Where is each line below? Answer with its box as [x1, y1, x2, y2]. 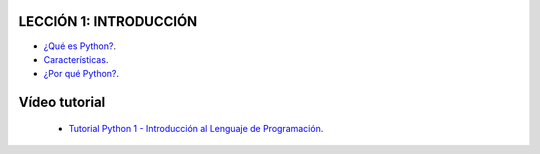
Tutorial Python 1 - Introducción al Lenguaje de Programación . [68, 122, 324, 134]
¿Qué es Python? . [43, 40, 117, 52]
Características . [43, 53, 109, 65]
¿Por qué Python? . [43, 68, 120, 80]
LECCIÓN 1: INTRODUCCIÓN [18, 13, 198, 30]
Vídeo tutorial [18, 94, 106, 111]
